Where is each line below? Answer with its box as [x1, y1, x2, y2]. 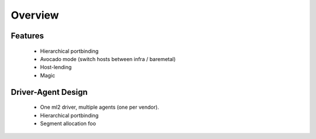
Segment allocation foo [40, 120, 97, 127]
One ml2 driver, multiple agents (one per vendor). [40, 104, 159, 111]
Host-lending [40, 64, 72, 71]
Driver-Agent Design [11, 87, 88, 97]
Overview [11, 9, 59, 22]
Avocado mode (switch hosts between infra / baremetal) [40, 55, 176, 62]
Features [11, 31, 44, 41]
